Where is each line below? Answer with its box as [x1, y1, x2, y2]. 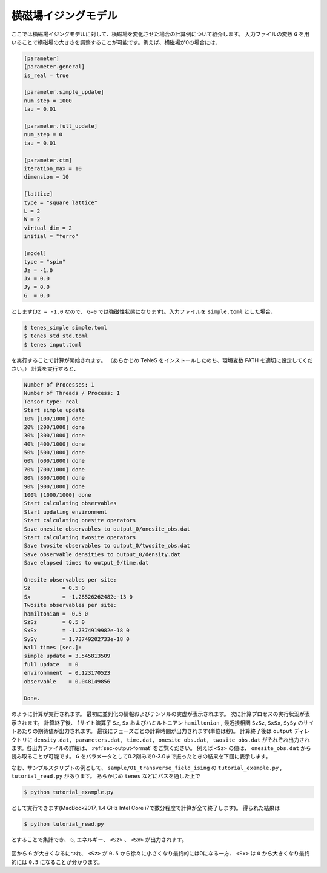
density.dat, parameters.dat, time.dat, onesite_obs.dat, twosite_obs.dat [33, 736, 261, 743]
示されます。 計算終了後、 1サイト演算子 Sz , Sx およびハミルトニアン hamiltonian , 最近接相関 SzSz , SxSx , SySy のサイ [11, 719, 314, 726]
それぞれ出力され [267, 736, 310, 743]
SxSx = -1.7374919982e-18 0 [24, 627, 130, 634]
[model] [24, 250, 47, 257]
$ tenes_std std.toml [24, 333, 88, 339]
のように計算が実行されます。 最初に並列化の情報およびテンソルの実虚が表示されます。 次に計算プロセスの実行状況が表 [11, 711, 311, 718]
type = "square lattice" [24, 199, 98, 206]
